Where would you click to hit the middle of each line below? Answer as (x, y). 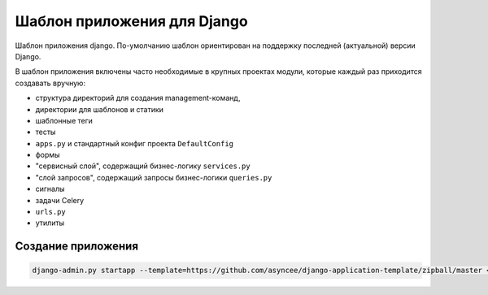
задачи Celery (60, 200)
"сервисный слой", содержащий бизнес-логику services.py (143, 166)
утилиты (50, 223)
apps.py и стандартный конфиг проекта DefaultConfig (134, 143)
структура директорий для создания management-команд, (138, 98)
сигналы (50, 189)
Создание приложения (76, 247)
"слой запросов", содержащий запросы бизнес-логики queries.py (154, 177)
